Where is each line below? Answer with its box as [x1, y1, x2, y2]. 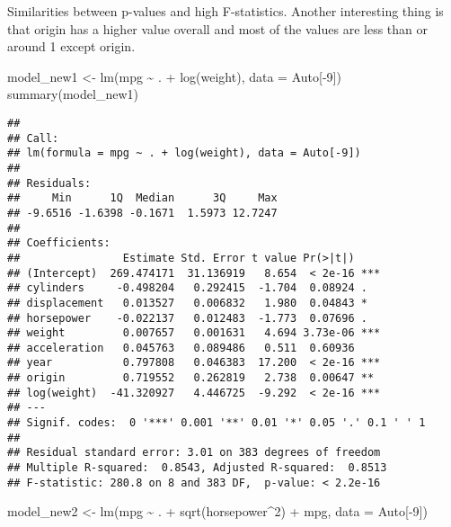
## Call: [7, 131, 59, 145]
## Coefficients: [7, 237, 111, 250]
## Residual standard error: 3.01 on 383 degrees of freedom [7, 446, 381, 460]
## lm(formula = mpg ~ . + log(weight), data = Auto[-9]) [7, 147, 361, 160]
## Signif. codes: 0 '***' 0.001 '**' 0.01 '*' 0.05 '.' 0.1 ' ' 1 [7, 416, 426, 430]
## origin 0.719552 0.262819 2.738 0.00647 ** [7, 371, 375, 385]
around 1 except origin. [7, 37, 136, 56]
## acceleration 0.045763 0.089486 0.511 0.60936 [7, 341, 355, 354]
